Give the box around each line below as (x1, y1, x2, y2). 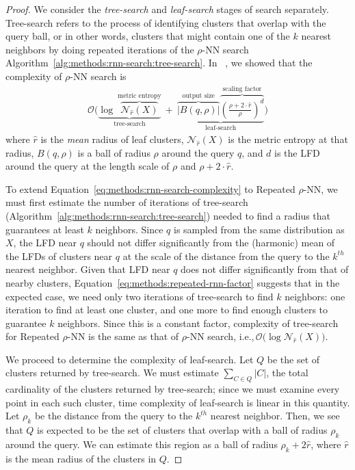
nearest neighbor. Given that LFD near (5, 262, 170, 276)
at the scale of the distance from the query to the (122, 248, 330, 263)
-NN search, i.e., (187, 329, 254, 343)
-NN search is (70, 68, 127, 83)
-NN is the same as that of (67, 329, 179, 343)
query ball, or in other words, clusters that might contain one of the (5, 29, 290, 43)
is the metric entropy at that (228, 131, 348, 146)
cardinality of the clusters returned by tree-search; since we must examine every (5, 382, 340, 396)
